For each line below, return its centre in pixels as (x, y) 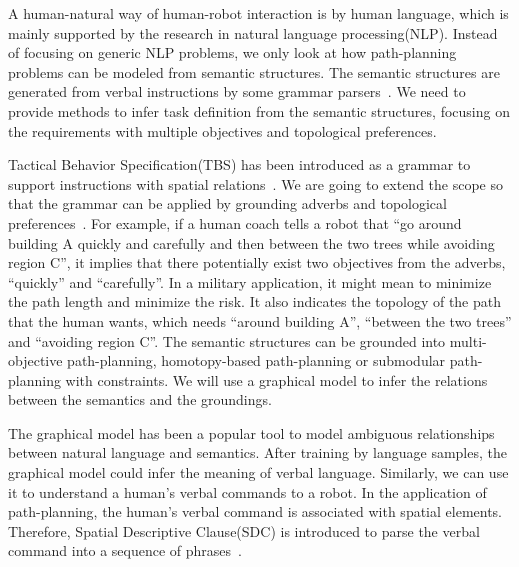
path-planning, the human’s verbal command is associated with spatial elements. (255, 511)
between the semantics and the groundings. (140, 399)
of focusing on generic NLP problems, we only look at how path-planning (232, 52)
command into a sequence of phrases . (125, 550)
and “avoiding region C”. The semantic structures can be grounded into (227, 340)
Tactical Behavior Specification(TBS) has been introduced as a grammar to (239, 164)
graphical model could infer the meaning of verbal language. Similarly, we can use (258, 472)
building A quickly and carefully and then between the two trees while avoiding (251, 242)
